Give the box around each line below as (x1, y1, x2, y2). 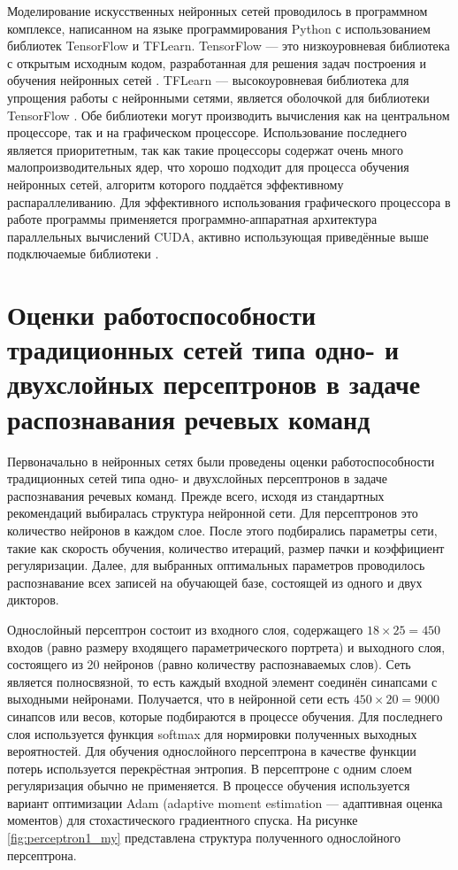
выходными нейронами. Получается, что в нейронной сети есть (7, 689, 350, 708)
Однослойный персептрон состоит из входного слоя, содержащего (7, 620, 363, 638)
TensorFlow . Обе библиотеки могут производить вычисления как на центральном (7, 105, 450, 124)
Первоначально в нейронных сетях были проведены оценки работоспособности (7, 451, 435, 470)
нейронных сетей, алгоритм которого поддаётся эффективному (7, 174, 344, 193)
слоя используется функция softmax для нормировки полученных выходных (7, 724, 417, 743)
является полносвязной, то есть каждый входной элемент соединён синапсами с (7, 672, 438, 690)
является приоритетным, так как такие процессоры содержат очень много (7, 140, 403, 158)
